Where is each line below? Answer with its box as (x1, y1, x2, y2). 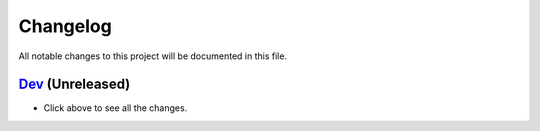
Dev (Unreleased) (18, 76, 131, 93)
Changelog (18, 15, 112, 37)
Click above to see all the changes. (43, 102, 188, 114)
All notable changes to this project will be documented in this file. (18, 50, 288, 62)
